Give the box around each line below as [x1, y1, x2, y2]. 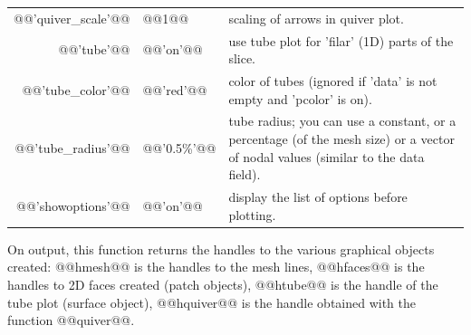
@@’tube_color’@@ [22, 80, 130, 99]
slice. [228, 49, 255, 68]
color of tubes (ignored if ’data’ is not [228, 72, 437, 91]
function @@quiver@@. [7, 311, 135, 330]
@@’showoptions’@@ [16, 196, 130, 215]
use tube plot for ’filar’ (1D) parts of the [228, 31, 454, 50]
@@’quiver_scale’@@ [14, 8, 130, 27]
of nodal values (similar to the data [228, 147, 425, 166]
